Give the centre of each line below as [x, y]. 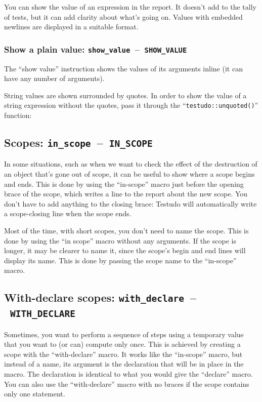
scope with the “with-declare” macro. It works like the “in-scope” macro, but [123, 354]
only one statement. [35, 394]
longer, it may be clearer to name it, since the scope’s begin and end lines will [125, 250]
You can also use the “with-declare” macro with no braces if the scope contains [127, 384]
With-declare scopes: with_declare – [100, 297]
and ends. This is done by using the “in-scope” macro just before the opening [124, 184]
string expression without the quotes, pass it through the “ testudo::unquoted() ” [131, 105]
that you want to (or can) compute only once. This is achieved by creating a [122, 344]
